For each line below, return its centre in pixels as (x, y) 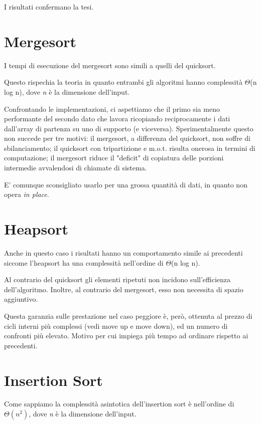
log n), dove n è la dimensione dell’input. (67, 91)
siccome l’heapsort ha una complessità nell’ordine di (84, 262)
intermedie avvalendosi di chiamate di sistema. (76, 168)
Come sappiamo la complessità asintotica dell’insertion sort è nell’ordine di (119, 404)
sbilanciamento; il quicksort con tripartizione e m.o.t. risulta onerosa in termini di (130, 148)
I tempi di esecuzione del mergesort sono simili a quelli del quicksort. (110, 65)
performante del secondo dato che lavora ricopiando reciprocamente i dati (117, 119)
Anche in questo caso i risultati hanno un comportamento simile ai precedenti (123, 252)
